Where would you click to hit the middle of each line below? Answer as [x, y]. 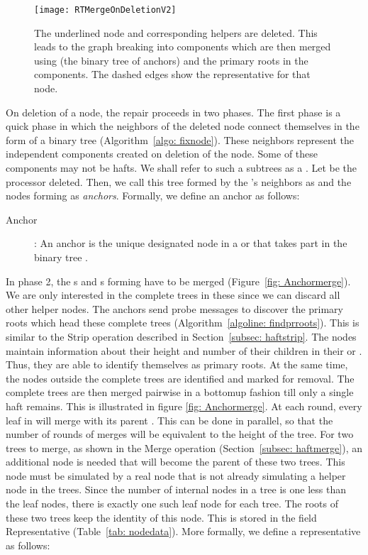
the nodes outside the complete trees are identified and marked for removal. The [180, 378]
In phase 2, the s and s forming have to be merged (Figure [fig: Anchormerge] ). [178, 281]
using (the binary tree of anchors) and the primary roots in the [171, 60]
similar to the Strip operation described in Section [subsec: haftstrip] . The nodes [181, 336]
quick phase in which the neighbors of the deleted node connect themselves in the [183, 126]
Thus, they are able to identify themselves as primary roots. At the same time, [177, 364]
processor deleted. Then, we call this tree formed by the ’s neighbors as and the [179, 181]
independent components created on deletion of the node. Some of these [162, 154]
